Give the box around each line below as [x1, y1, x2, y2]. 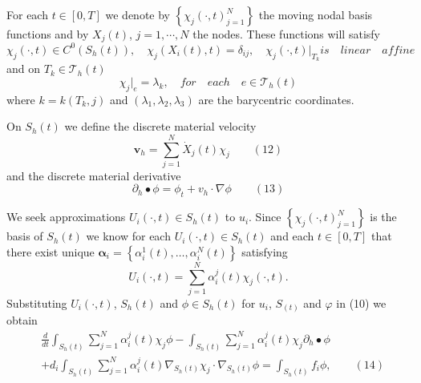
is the [370, 208, 397, 225]
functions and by [6, 26, 89, 42]
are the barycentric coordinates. [198, 91, 354, 107]
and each [270, 228, 314, 244]
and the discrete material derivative [6, 167, 181, 183]
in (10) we [336, 294, 387, 311]
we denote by [105, 6, 171, 22]
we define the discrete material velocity [64, 118, 257, 135]
